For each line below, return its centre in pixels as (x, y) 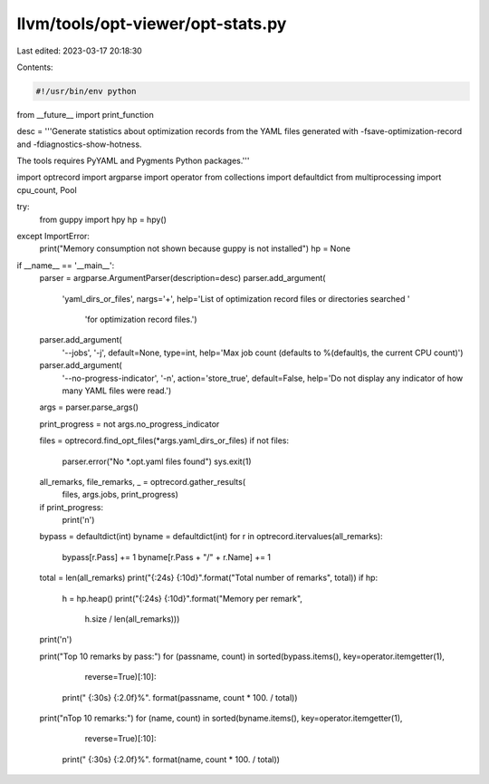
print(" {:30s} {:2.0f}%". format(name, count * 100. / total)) (171, 759)
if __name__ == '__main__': (66, 265)
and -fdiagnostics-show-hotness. (79, 144)
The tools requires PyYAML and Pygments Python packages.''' (133, 161)
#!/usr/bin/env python (86, 91)
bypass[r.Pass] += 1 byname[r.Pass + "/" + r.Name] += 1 (167, 557)
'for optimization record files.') (141, 319)
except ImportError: (53, 237)
